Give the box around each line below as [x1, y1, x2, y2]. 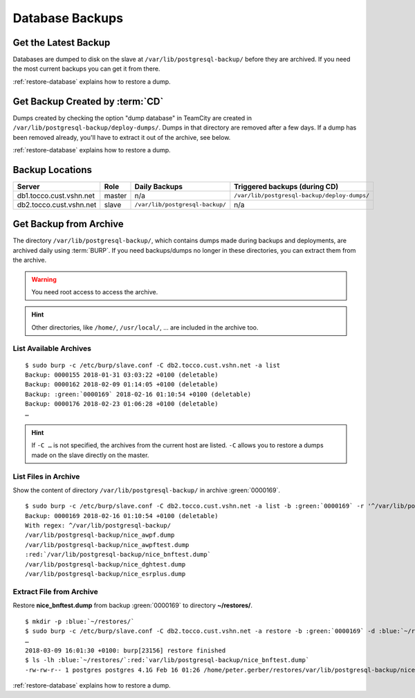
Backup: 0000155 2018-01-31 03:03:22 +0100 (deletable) [25, 371, 219, 379]
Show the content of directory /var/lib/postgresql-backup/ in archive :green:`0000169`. [12, 485, 280, 494]
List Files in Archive [12, 472, 80, 481]
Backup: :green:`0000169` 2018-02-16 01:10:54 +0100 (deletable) [25, 390, 252, 398]
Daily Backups [134, 181, 183, 191]
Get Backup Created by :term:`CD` [12, 96, 164, 107]
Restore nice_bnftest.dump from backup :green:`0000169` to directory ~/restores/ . [12, 601, 252, 609]
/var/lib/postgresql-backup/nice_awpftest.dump [25, 541, 190, 548]
